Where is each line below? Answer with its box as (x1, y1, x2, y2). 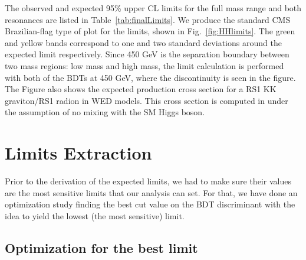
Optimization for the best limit (5, 238, 198, 256)
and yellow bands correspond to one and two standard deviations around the (5, 36, 282, 48)
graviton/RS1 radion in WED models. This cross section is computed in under (5, 94, 288, 106)
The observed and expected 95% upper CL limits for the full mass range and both (5, 2, 302, 14)
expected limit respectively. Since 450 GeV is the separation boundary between (5, 48, 289, 60)
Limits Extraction (5, 141, 152, 165)
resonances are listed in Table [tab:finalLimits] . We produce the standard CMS (5, 13, 291, 25)
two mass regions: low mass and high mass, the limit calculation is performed (5, 59, 284, 71)
